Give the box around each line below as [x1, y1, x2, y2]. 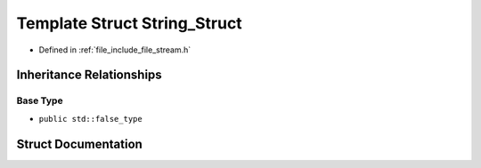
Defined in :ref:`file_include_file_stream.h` [38, 44, 192, 55]
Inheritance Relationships [16, 68, 162, 83]
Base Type [16, 94, 63, 107]
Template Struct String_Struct [16, 13, 242, 33]
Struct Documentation [16, 136, 143, 151]
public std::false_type [38, 114, 143, 124]
